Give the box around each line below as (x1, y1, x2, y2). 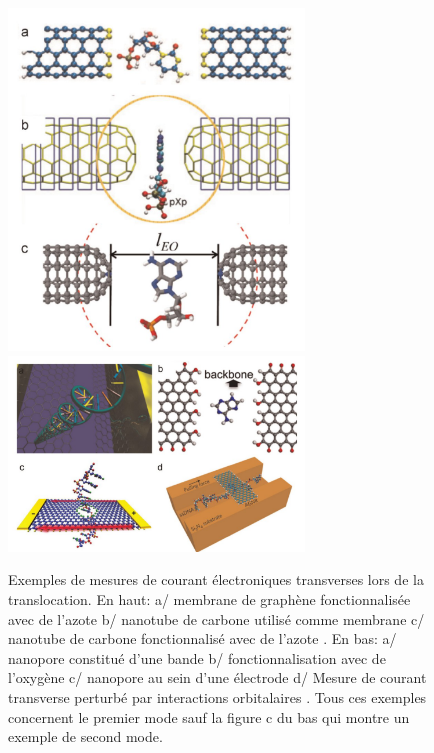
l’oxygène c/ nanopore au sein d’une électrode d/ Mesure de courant (8, 667, 427, 688)
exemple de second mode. (8, 726, 163, 747)
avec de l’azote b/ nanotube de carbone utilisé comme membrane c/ (8, 608, 425, 629)
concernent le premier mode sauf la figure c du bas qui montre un (8, 706, 410, 727)
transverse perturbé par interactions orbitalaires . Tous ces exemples (8, 687, 427, 708)
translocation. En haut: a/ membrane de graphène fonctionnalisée (8, 589, 411, 610)
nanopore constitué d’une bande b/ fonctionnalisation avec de (8, 647, 386, 668)
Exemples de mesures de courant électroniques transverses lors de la (8, 569, 424, 590)
